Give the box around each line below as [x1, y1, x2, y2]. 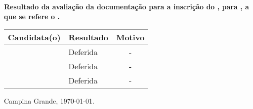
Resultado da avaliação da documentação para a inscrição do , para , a [4, 1, 249, 11]
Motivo [116, 31, 145, 43]
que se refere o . [4, 11, 60, 21]
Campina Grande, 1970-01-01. [4, 96, 94, 106]
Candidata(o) [8, 31, 61, 43]
